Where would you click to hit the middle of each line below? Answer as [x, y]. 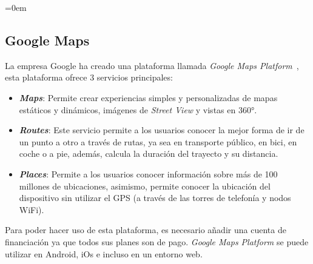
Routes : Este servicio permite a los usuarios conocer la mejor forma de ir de [162, 130]
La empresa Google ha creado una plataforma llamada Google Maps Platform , [152, 65]
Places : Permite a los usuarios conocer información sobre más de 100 [148, 173]
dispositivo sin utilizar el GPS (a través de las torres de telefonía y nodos [155, 198]
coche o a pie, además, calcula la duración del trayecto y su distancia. [149, 153]
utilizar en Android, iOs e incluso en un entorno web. [104, 253]
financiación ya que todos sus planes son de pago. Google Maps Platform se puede [157, 241]
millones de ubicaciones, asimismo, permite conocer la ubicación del [145, 186]
